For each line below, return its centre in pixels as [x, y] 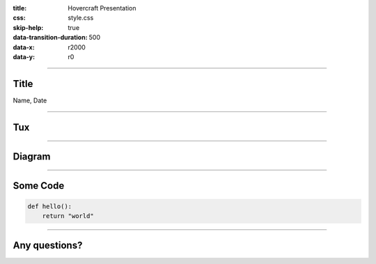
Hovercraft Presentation [102, 8]
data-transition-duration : [50, 38]
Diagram [32, 156]
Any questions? [48, 245]
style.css [81, 18]
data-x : [24, 47]
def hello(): [50, 206]
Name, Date [30, 100]
